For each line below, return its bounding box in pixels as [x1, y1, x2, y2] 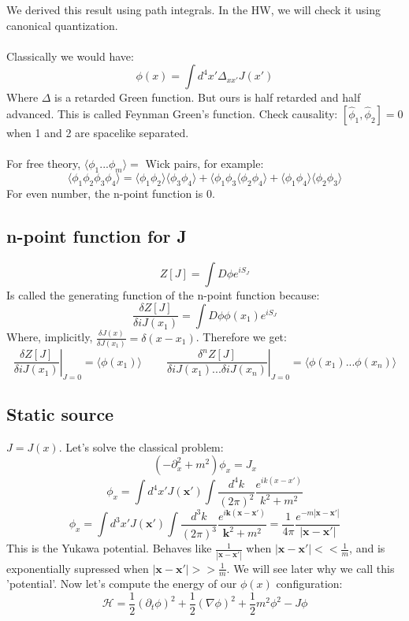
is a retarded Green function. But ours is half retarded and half [54, 89, 361, 106]
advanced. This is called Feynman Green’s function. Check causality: [6, 105, 338, 121]
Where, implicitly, [6, 329, 93, 345]
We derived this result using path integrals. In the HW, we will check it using [6, 2, 381, 17]
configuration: [276, 575, 343, 592]
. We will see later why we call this [226, 560, 395, 576]
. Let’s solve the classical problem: [58, 438, 224, 455]
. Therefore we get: [195, 329, 287, 345]
